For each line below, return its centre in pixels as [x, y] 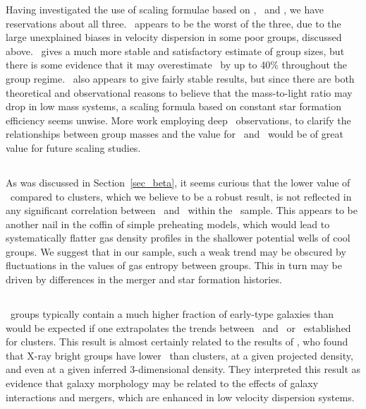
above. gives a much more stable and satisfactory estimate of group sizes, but [175, 51]
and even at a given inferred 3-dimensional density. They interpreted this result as [183, 369]
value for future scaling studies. [73, 147]
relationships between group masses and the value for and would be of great [175, 134]
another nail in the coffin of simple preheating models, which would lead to [168, 224]
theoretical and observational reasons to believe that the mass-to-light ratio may [179, 92]
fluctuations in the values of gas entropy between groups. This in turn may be [174, 265]
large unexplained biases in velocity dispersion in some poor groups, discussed [174, 37]
